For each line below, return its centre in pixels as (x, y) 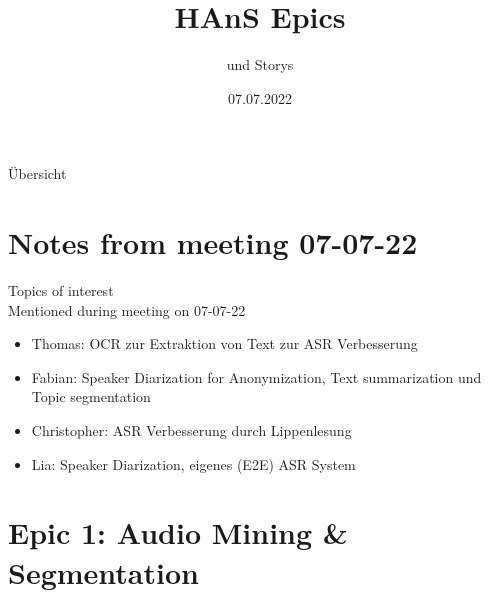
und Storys (260, 64)
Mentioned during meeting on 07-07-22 (127, 309)
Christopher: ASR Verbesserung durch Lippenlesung (191, 430)
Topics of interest (61, 290)
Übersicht (37, 173)
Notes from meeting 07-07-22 (213, 242)
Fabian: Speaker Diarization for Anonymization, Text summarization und (256, 376)
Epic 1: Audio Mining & (178, 532)
